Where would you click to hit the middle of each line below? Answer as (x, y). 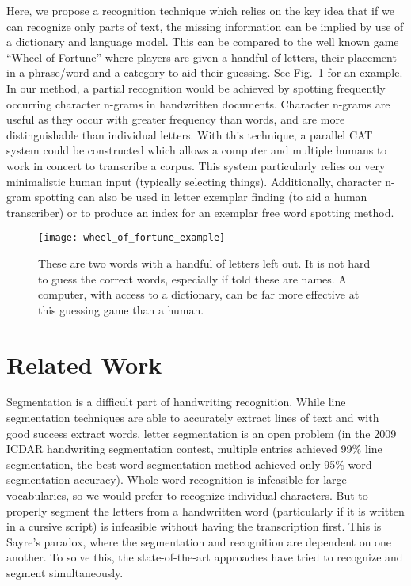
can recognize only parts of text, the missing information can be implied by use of (205, 26)
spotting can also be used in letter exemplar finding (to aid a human (201, 197)
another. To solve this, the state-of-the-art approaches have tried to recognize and (205, 557)
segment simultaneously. (65, 573)
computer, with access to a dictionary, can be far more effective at (199, 294)
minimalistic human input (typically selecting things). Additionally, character (194, 181)
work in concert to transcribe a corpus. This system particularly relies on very (196, 165)
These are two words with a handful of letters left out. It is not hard (204, 263)
